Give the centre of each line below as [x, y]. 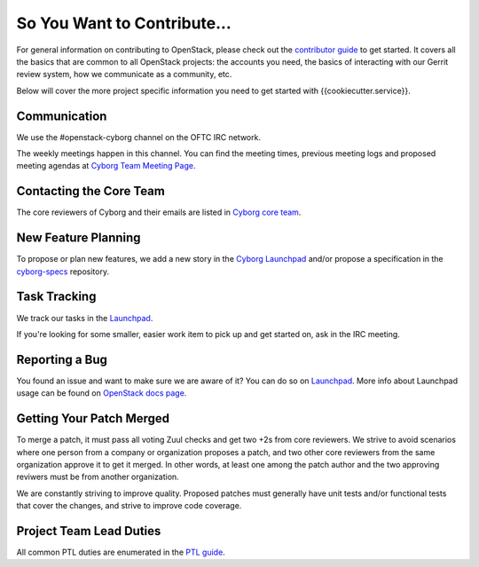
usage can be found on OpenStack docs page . [102, 393]
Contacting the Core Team [91, 191]
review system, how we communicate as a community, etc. [124, 75]
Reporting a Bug [62, 359]
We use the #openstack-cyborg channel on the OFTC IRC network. [139, 137]
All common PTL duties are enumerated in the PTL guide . [121, 552]
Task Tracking [56, 297]
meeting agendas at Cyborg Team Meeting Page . [106, 166]
